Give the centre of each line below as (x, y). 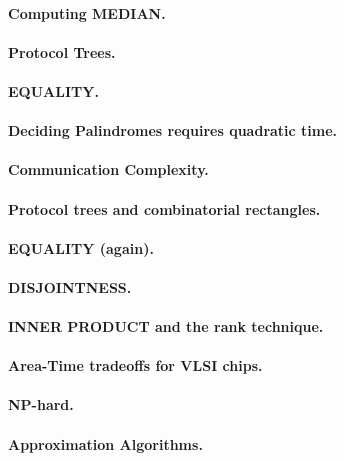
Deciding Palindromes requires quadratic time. (173, 130)
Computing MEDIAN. (87, 12)
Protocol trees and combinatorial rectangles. (164, 208)
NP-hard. (41, 404)
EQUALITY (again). (81, 247)
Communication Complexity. (108, 169)
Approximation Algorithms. (105, 443)
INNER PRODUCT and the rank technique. (166, 326)
